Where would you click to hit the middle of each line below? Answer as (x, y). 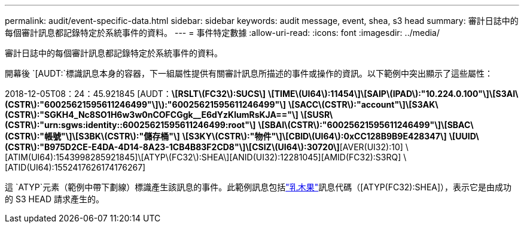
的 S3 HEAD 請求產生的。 (55, 199)
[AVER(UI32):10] (371, 147)
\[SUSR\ (317, 115)
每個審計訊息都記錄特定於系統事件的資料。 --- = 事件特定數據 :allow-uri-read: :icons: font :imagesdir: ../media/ (223, 33)
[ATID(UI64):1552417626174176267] (75, 167)
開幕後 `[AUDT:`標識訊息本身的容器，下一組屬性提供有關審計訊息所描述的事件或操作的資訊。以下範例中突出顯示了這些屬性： (249, 73)
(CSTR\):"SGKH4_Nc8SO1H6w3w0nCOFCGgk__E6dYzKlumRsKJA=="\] (152, 115)
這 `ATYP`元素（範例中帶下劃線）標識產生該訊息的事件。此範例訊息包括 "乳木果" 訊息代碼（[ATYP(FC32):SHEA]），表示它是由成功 (258, 187)
